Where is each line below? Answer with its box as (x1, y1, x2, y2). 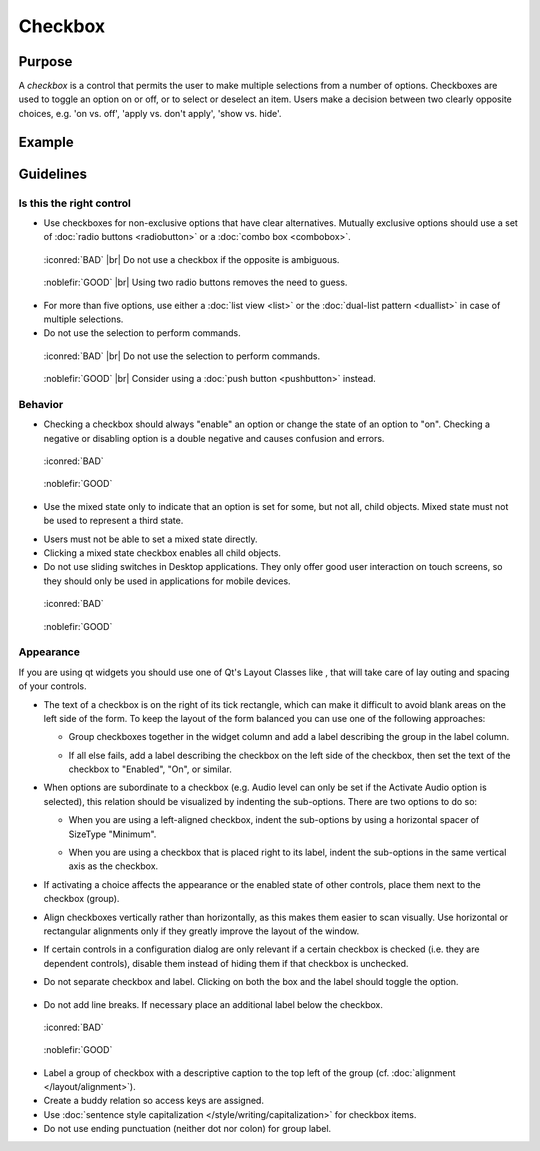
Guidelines (18, 165, 87, 182)
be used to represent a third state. (43, 515, 184, 527)
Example (18, 133, 74, 150)
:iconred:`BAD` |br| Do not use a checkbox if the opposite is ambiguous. (43, 253, 340, 265)
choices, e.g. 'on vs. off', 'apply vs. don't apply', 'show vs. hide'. (18, 107, 282, 119)
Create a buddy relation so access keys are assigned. (43, 1095, 265, 1107)
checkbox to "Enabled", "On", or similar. (68, 763, 232, 775)
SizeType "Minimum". (68, 828, 157, 840)
